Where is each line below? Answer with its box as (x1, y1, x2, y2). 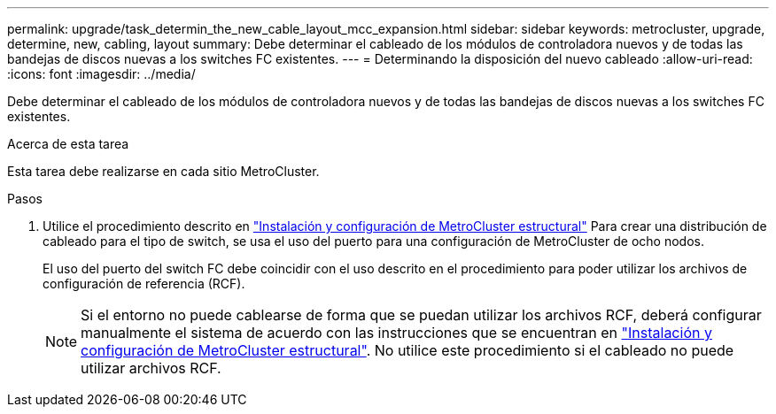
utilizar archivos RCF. (81, 359, 221, 377)
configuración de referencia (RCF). (43, 276, 245, 291)
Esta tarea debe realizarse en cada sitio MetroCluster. (7, 164, 320, 179)
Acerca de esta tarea (7, 136, 129, 151)
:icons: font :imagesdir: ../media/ (7, 66, 196, 81)
